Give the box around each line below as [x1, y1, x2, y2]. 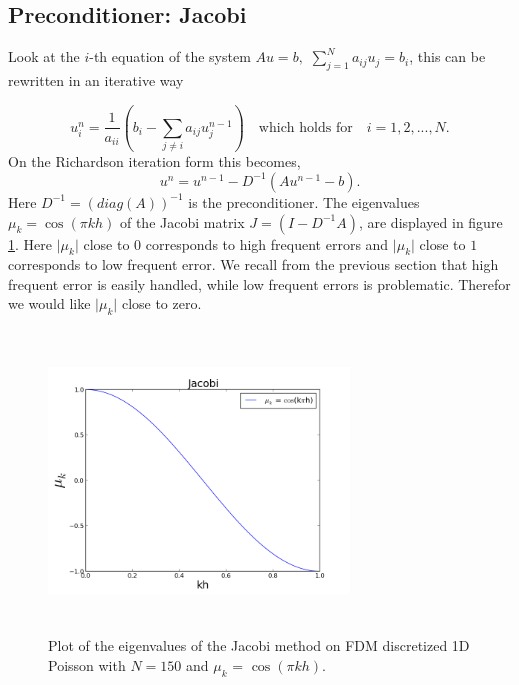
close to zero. [121, 293, 202, 314]
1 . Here [8, 233, 52, 254]
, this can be [409, 46, 486, 67]
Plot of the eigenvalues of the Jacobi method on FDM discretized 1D [48, 635, 470, 656]
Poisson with [48, 654, 126, 675]
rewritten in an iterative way [8, 70, 184, 90]
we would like [8, 293, 91, 314]
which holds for [258, 120, 353, 135]
